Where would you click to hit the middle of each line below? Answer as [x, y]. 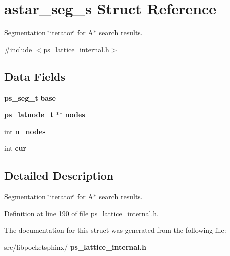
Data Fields [35, 76]
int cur [15, 148]
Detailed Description [59, 175]
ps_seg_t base [30, 97]
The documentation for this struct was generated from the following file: [115, 230]
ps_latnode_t [29, 114]
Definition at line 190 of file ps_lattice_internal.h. [81, 213]
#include [18, 49]
